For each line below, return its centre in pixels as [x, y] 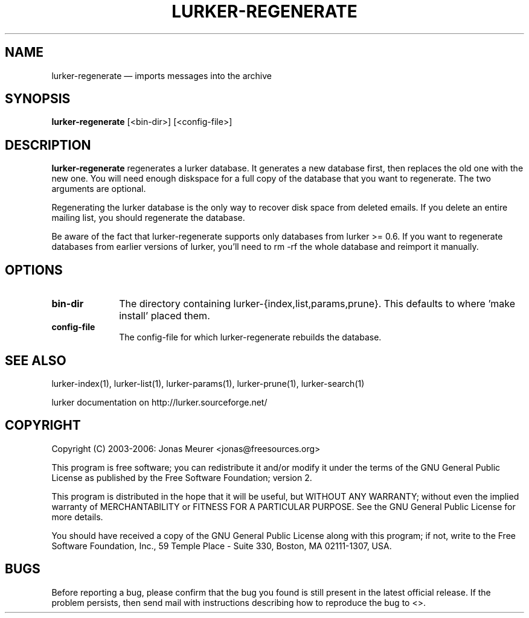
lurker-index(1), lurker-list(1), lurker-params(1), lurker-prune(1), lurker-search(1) [208, 383]
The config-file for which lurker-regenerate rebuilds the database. [250, 337]
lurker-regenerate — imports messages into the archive [162, 75]
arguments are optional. [99, 189]
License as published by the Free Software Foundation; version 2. [182, 477]
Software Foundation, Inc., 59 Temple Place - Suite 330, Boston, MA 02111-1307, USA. [222, 546]
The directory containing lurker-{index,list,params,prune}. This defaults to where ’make [317, 304]
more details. [77, 517]
